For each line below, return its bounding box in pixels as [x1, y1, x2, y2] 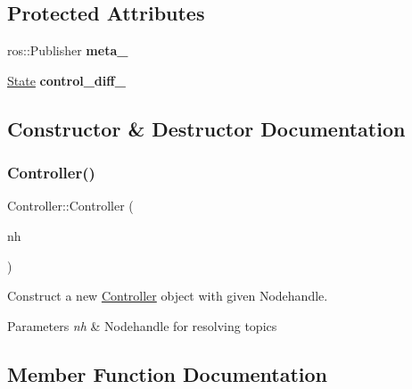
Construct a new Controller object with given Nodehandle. [7, 286, 328, 305]
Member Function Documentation [7, 360, 328, 387]
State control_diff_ [7, 70, 126, 89]
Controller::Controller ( [7, 196, 134, 215]
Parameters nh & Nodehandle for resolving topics [7, 316, 277, 335]
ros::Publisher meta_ [7, 41, 128, 60]
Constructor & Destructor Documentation [7, 114, 406, 142]
